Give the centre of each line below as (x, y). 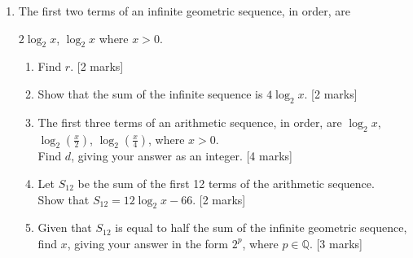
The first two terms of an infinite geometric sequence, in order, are (184, 11)
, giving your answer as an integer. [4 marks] (182, 156)
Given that (65, 227)
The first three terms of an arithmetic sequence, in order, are (190, 122)
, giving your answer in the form (147, 243)
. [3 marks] (336, 243)
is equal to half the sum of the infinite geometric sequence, (261, 227)
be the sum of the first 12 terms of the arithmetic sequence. (226, 183)
